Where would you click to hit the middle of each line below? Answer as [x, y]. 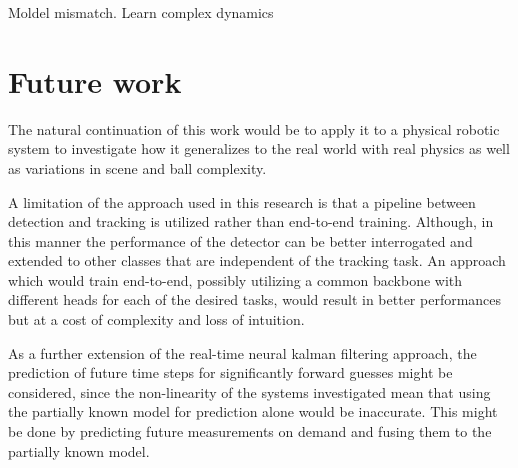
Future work [95, 80]
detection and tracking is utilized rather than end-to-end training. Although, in [251, 221]
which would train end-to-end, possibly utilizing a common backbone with [235, 279]
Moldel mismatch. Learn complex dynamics [141, 12]
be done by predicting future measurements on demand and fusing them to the [250, 431]
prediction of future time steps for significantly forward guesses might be [230, 372]
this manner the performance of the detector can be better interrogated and [240, 240]
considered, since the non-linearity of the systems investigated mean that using [249, 391]
